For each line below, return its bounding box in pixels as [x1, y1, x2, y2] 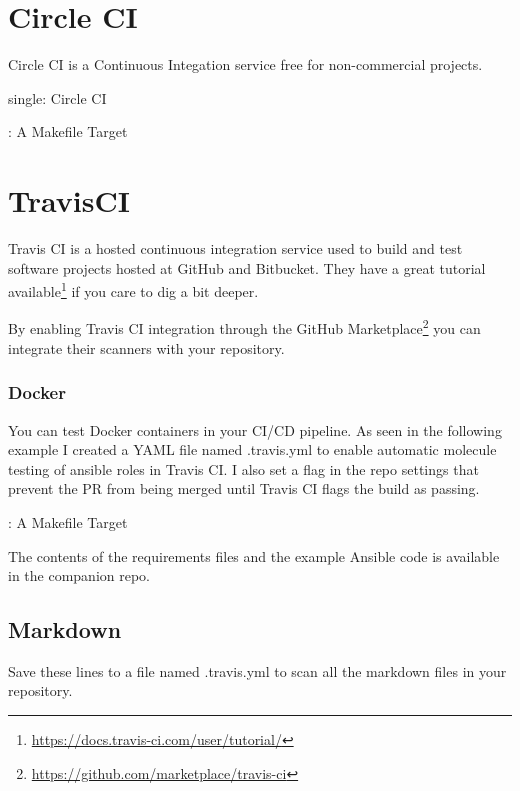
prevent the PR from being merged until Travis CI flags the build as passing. [8, 478, 480, 499]
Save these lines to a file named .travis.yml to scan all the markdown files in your [8, 660, 507, 681]
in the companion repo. [8, 565, 151, 586]
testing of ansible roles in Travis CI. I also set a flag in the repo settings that [8, 458, 479, 479]
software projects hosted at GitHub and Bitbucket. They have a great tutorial [8, 257, 486, 278]
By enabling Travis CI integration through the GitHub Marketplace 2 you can [8, 315, 481, 339]
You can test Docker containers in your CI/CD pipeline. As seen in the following [8, 419, 502, 440]
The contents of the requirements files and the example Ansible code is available [8, 545, 500, 566]
